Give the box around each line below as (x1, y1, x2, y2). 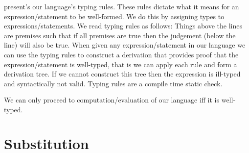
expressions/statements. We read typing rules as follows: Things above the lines (4, 21, 242, 31)
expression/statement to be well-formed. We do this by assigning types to (4, 11, 225, 21)
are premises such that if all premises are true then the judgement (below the (4, 30, 236, 40)
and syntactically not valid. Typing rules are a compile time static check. (4, 78, 223, 88)
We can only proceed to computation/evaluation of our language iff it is (4, 95, 220, 105)
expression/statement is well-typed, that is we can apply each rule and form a (4, 59, 237, 69)
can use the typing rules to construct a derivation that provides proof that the (4, 49, 239, 59)
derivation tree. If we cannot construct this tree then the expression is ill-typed (4, 69, 241, 79)
